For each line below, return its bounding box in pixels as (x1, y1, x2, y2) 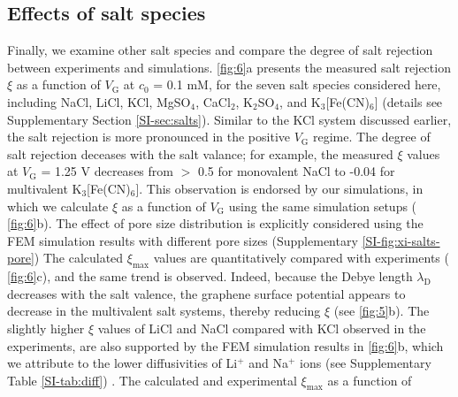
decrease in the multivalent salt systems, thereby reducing (7, 302, 321, 320)
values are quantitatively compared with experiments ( (153, 248, 449, 267)
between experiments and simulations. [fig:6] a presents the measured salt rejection (7, 57, 451, 76)
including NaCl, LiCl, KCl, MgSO (7, 92, 191, 111)
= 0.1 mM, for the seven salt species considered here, (153, 75, 441, 94)
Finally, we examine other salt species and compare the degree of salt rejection (7, 41, 433, 59)
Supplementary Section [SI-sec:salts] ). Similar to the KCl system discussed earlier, (7, 110, 452, 128)
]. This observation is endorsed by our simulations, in (135, 179, 424, 197)
